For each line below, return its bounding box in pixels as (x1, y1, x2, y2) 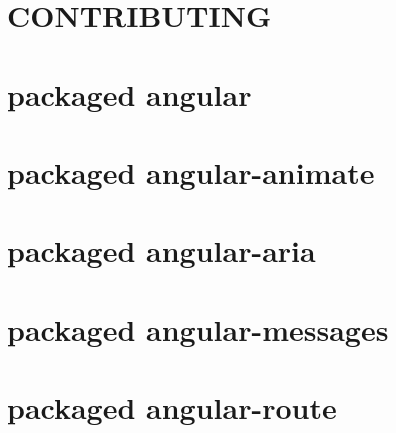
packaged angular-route (7, 387, 337, 428)
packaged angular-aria (7, 230, 316, 271)
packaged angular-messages (7, 308, 389, 349)
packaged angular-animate (7, 151, 375, 192)
